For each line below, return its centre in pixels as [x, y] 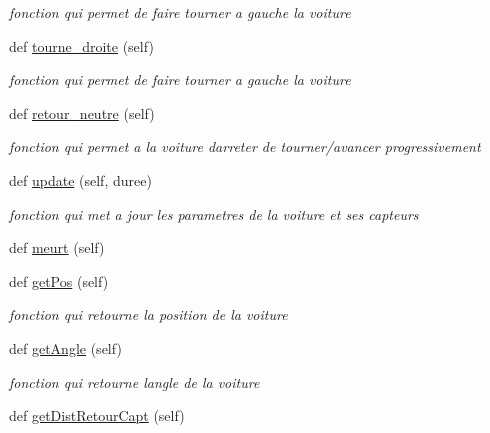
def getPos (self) [59, 280]
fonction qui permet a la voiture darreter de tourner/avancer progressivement [245, 146]
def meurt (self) [57, 247]
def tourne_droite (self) [81, 45]
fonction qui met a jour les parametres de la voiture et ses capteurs [214, 213]
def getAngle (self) [65, 347]
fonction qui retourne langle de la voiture [134, 381]
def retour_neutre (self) [82, 112]
